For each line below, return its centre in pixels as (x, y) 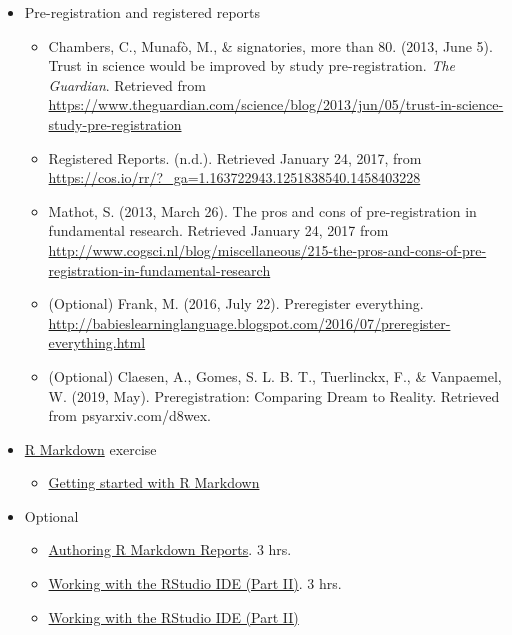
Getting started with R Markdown (154, 482)
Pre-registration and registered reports (142, 12)
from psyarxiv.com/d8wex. (129, 415)
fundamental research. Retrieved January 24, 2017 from (218, 230)
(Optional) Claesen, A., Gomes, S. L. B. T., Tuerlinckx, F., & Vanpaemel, (275, 375)
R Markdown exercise (90, 448)
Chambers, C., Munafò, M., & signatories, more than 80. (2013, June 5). (270, 45)
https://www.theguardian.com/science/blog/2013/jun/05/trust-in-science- (276, 104)
